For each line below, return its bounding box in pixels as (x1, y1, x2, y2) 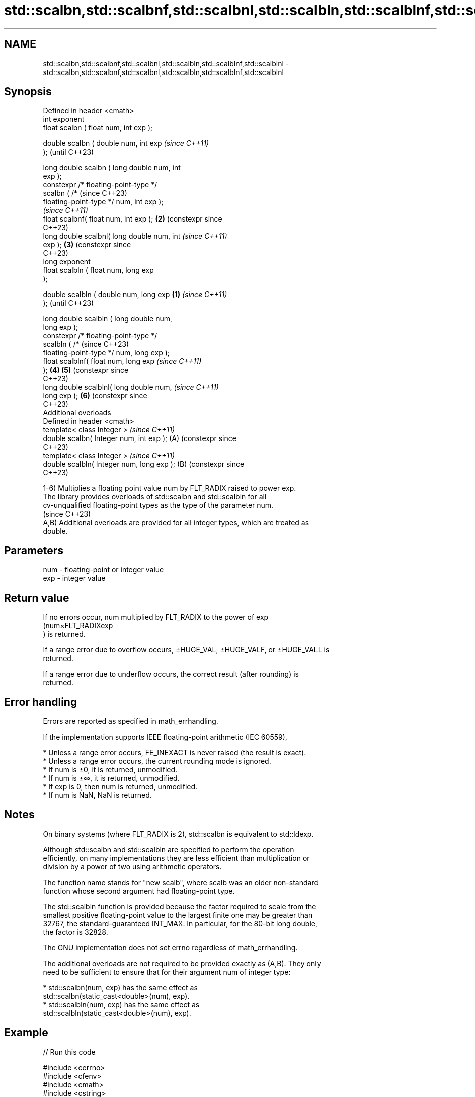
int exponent (43, 115, 85, 124)
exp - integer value (43, 574, 106, 583)
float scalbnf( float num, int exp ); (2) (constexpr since (43, 214, 222, 224)
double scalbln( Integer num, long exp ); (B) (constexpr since (43, 460, 245, 469)
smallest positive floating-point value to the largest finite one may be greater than (43, 910, 313, 919)
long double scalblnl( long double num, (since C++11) (43, 383, 219, 392)
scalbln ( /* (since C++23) (43, 340, 129, 349)
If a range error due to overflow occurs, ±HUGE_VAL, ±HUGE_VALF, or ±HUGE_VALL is (43, 645, 330, 654)
